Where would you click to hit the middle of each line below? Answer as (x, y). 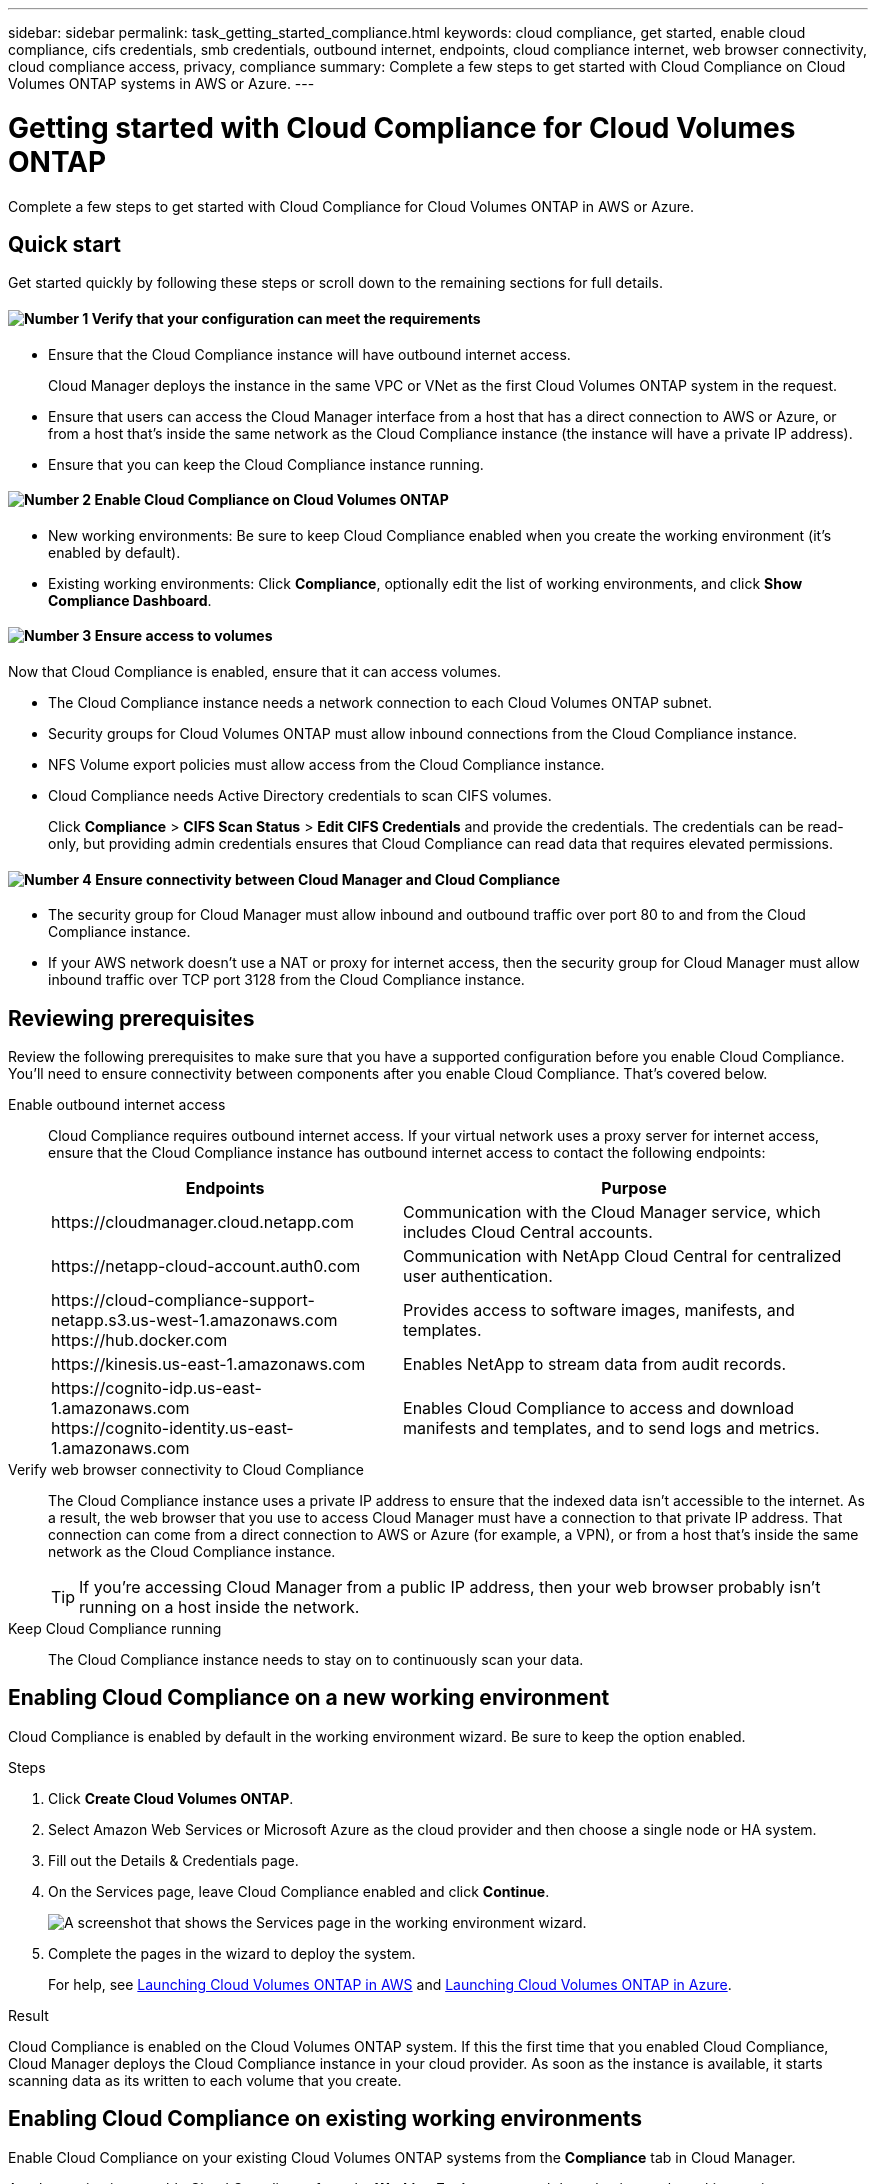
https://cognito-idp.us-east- (156, 1388)
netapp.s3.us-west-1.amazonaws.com (194, 1320)
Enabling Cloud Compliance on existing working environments (325, 2119)
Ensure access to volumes (183, 636)
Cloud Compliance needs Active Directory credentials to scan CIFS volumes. (300, 795)
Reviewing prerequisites (131, 1018)
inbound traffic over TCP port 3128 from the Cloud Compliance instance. (286, 980)
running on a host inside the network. (219, 1607)
